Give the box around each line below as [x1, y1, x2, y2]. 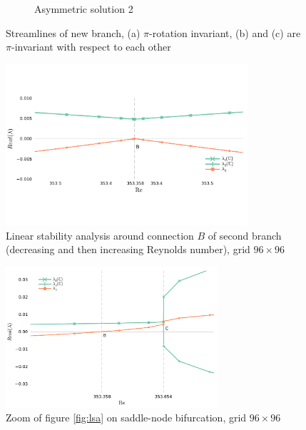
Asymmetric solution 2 [34, 1, 133, 16]
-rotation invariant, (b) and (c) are [149, 25, 301, 40]
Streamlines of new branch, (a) [6, 25, 141, 40]
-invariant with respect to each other [11, 39, 171, 54]
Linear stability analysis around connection [6, 227, 194, 242]
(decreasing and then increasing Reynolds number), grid [6, 242, 250, 257]
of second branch [208, 227, 282, 242]
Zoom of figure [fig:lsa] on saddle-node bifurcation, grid [6, 410, 247, 425]
